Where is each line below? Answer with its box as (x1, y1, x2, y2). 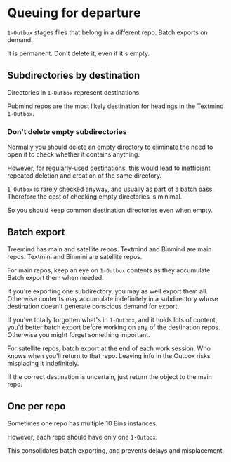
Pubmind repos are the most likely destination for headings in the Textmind (7, 102, 224, 110)
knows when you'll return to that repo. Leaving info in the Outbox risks (7, 351, 211, 359)
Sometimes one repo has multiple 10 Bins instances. (7, 419, 158, 428)
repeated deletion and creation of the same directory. (7, 171, 162, 180)
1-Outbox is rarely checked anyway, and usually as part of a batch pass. (7, 185, 214, 194)
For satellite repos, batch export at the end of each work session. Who (7, 344, 211, 352)
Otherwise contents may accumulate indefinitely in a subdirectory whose (7, 294, 219, 303)
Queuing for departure (7, 5, 141, 21)
